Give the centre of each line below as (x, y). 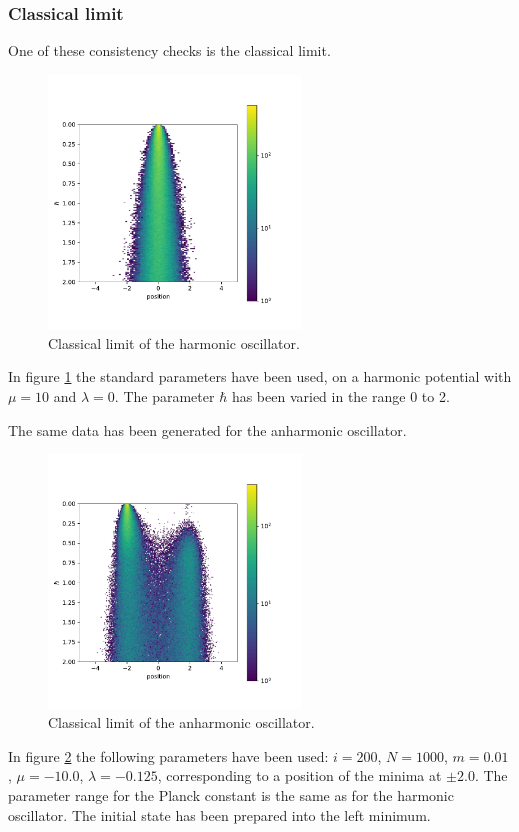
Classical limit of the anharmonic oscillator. (181, 722)
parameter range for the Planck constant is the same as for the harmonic (231, 794)
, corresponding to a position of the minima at (299, 775)
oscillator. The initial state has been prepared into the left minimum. (219, 814)
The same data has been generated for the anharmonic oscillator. (207, 429)
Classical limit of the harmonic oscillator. (174, 342)
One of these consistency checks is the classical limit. (169, 50)
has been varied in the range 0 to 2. (340, 395)
